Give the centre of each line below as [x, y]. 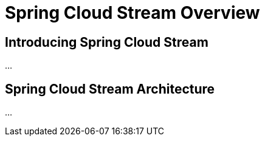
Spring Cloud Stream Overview [132, 13]
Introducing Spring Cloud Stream [107, 42]
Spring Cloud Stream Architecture [110, 89]
